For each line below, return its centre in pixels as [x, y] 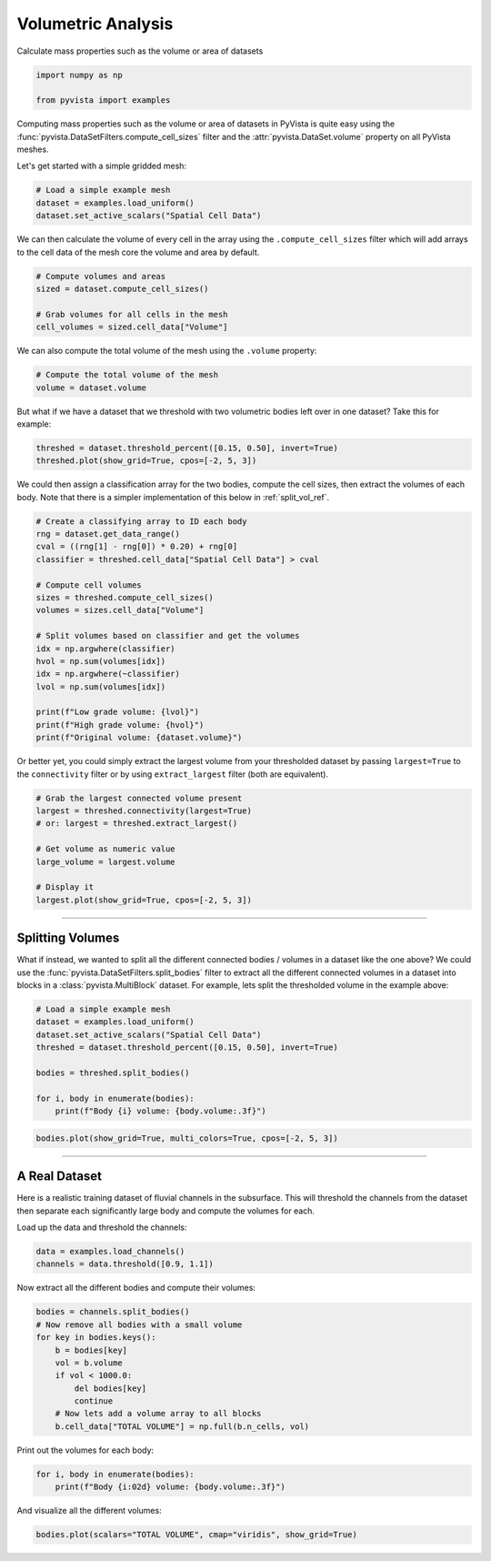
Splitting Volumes [68, 938]
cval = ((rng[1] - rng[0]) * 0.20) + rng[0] [137, 547]
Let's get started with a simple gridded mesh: [101, 166]
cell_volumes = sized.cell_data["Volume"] [132, 327]
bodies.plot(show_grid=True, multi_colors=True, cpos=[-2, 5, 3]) [187, 1138]
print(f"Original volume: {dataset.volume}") [139, 738]
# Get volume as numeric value [106, 849]
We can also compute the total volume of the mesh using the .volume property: [167, 351]
